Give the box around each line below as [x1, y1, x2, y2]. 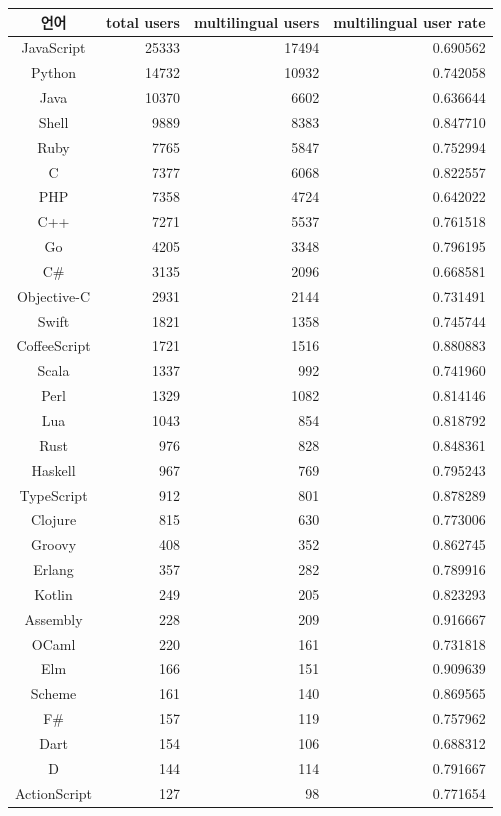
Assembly [24, 608, 83, 629]
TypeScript [19, 484, 88, 505]
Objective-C [16, 285, 91, 306]
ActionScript [15, 782, 93, 803]
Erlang [33, 559, 74, 580]
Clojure [30, 509, 77, 530]
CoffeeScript [16, 335, 91, 356]
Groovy [30, 534, 77, 555]
